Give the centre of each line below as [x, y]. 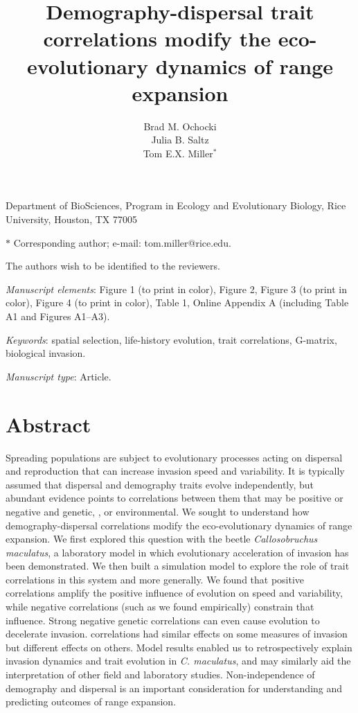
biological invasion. [46, 353]
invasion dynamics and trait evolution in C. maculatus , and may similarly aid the [178, 661]
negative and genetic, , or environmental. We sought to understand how [158, 511]
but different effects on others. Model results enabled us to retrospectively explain [179, 647]
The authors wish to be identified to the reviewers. [113, 266]
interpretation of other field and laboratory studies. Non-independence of [160, 675]
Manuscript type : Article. [59, 376]
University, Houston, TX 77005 [71, 219]
